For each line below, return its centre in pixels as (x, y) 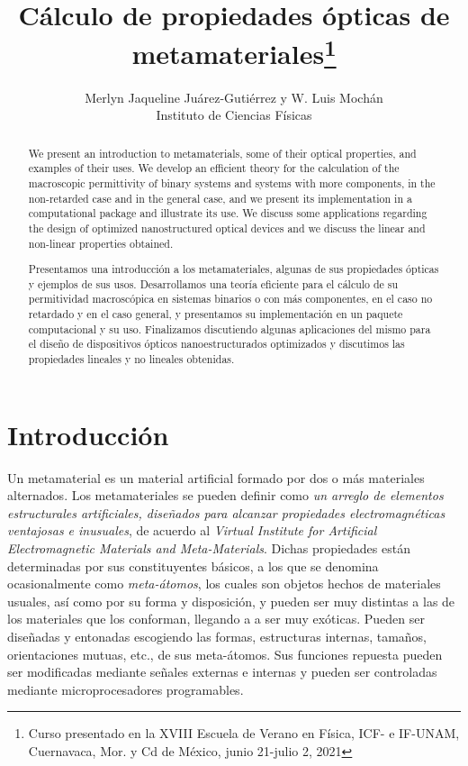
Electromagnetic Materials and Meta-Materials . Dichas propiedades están (209, 548)
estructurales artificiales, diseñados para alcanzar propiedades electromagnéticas (226, 512)
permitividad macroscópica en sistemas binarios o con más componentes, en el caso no (230, 299)
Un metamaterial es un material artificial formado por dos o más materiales (216, 477)
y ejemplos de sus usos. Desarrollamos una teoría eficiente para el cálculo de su (213, 283)
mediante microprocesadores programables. (126, 689)
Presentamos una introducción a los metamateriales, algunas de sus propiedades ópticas (234, 269)
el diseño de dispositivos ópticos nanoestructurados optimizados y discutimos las (216, 344)
